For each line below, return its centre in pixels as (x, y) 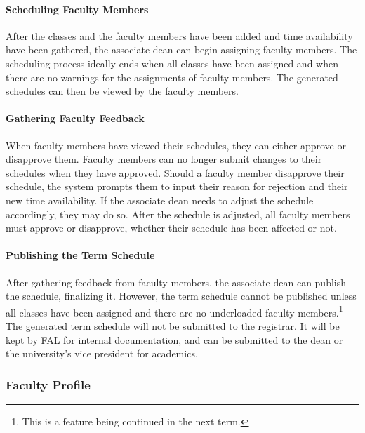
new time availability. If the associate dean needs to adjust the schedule (160, 200)
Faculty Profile (48, 384)
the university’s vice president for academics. (102, 353)
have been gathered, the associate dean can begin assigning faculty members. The (181, 49)
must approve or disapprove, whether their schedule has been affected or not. (171, 228)
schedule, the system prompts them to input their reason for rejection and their (177, 186)
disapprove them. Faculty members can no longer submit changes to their (164, 159)
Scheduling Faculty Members (77, 9)
